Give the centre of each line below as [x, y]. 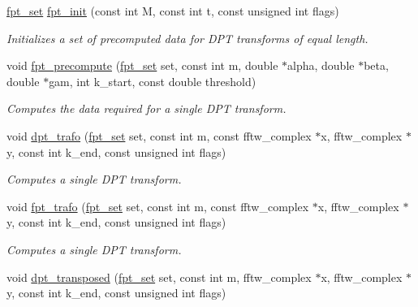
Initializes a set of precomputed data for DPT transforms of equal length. [187, 38]
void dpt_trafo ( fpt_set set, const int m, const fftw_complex [159, 135]
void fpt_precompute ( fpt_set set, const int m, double [142, 65]
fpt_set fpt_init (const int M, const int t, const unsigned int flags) [173, 11]
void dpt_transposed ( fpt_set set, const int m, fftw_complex [159, 277]
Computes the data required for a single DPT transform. [147, 108]
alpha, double [321, 65]
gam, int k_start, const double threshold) [153, 81]
